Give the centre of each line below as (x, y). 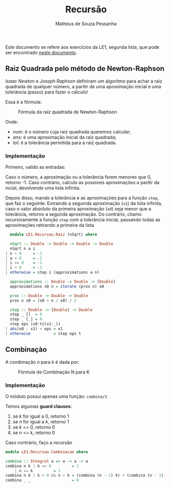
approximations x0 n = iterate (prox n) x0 (57, 286)
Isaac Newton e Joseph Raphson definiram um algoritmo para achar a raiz (84, 81)
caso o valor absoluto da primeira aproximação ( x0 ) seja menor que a (78, 209)
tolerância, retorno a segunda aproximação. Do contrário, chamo (73, 214)
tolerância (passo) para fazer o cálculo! (47, 92)
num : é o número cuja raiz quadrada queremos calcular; (72, 131)
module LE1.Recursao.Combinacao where (47, 452)
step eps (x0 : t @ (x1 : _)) (35, 324)
